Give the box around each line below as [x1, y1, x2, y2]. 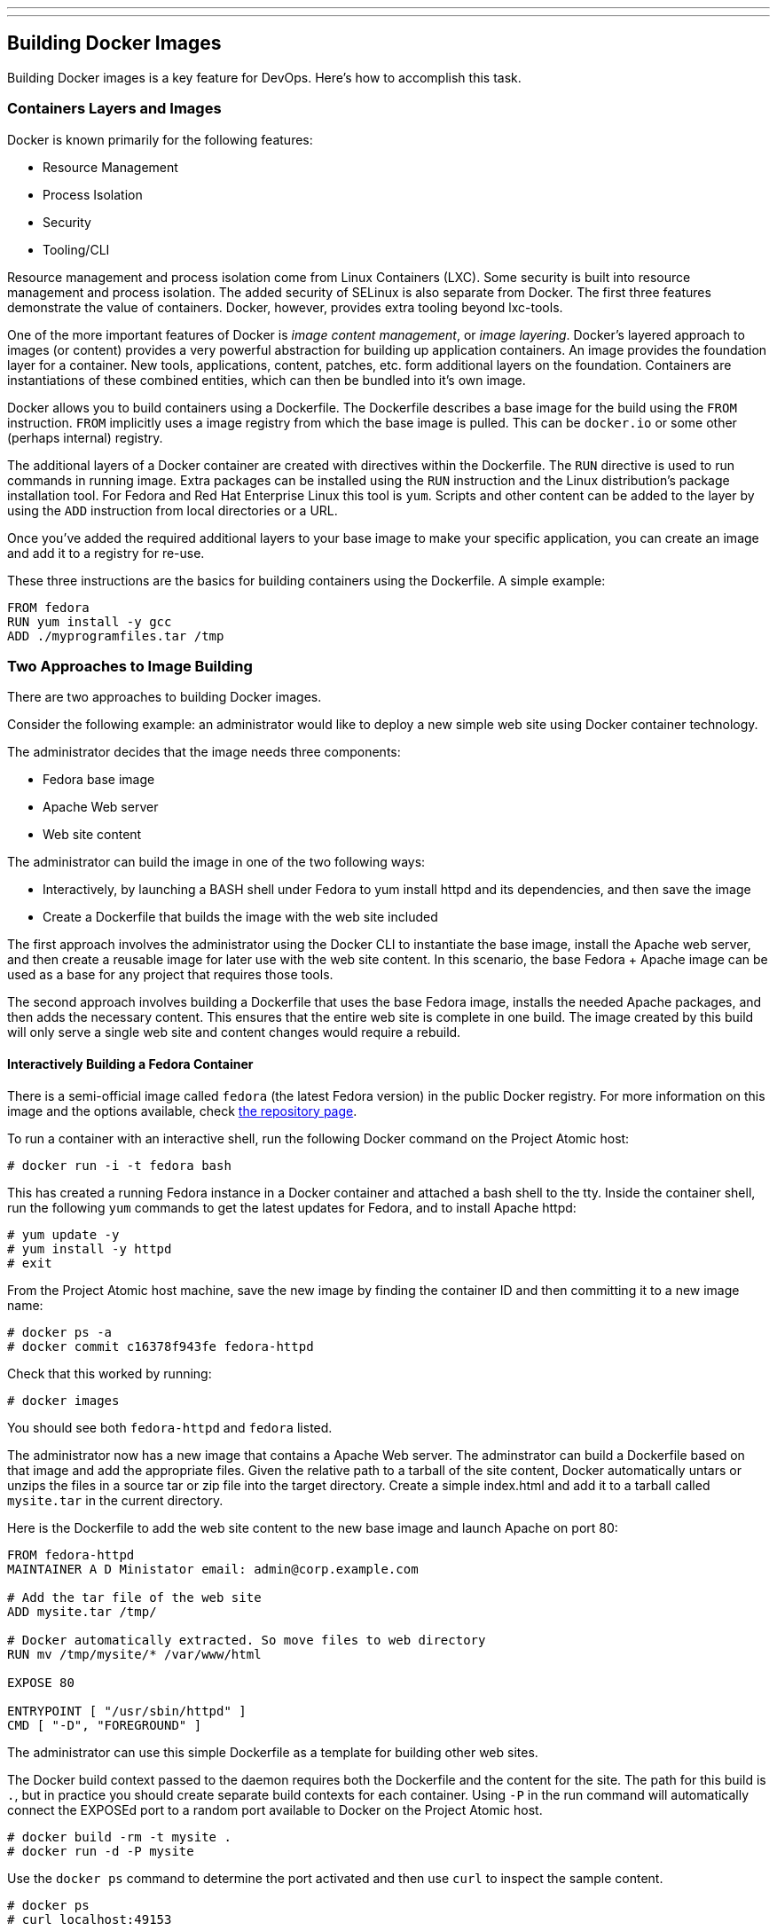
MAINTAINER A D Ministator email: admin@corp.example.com [7, 1561, 419, 1576]
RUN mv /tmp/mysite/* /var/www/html [7, 1646, 262, 1661]
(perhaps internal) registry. [7, 429, 163, 445]
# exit [7, 1255, 52, 1270]
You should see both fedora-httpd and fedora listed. [7, 1419, 333, 1435]
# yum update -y [7, 1227, 120, 1242]
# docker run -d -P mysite [7, 1843, 194, 1858]
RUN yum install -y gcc [7, 614, 172, 629]
